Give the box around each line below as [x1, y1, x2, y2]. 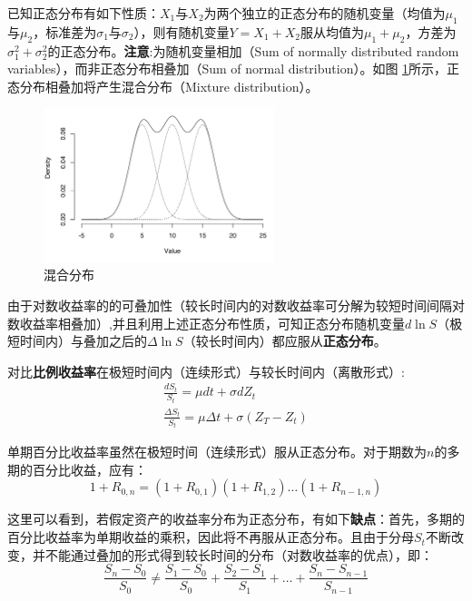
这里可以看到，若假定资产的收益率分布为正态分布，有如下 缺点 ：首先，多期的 [7, 509, 465, 528]
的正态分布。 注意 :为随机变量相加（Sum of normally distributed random [47, 41, 459, 60]
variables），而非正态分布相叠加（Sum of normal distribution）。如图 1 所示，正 [7, 59, 460, 78]
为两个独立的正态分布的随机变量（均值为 [203, 4, 446, 22]
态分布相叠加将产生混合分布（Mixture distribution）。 [7, 76, 319, 95]
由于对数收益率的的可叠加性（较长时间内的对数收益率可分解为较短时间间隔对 [7, 295, 465, 314]
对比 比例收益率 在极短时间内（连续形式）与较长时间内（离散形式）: [7, 361, 405, 380]
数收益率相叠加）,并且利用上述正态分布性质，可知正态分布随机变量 [7, 313, 405, 332]
